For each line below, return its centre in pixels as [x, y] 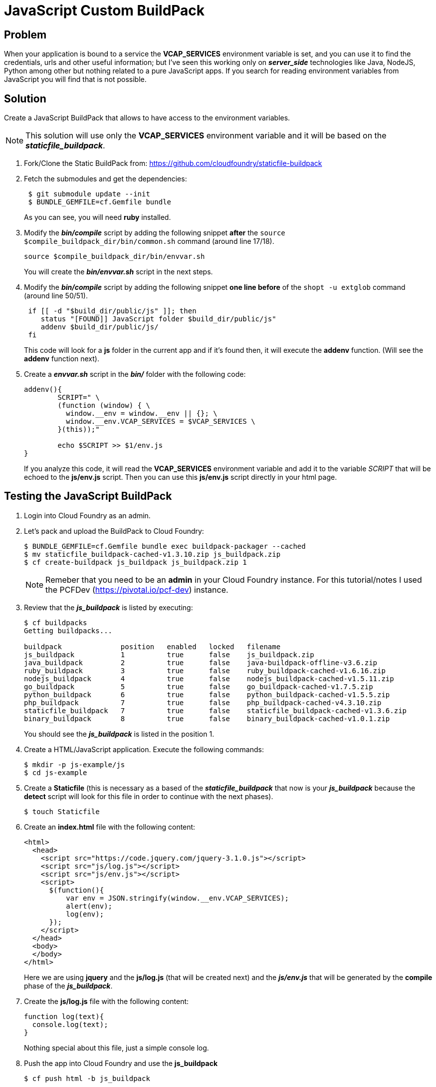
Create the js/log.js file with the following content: [107, 1001]
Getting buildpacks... [68, 630]
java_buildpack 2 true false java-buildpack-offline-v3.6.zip [201, 662]
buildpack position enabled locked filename [152, 646]
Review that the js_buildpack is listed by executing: [109, 607]
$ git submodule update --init [89, 194]
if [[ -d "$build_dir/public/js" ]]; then [112, 311]
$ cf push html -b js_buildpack [87, 1078]
